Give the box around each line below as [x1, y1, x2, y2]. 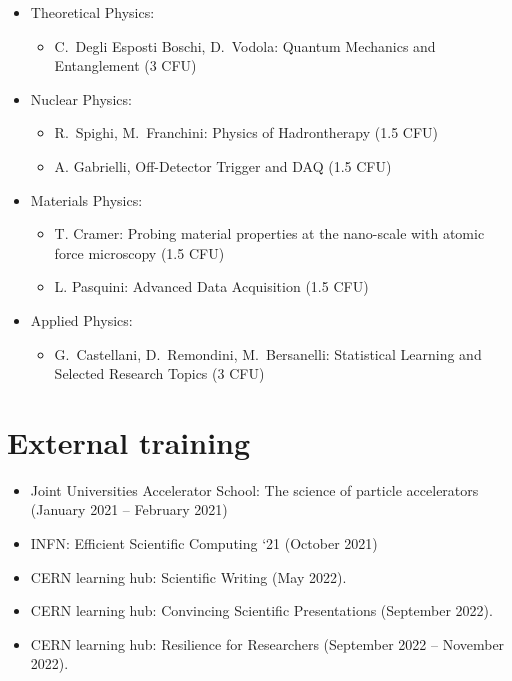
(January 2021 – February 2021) [30, 499, 228, 520]
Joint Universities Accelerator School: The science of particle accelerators [30, 479, 479, 500]
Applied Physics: [30, 309, 133, 330]
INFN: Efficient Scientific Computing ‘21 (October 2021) [30, 533, 378, 554]
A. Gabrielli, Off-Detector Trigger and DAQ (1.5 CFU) [54, 155, 392, 176]
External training [7, 421, 251, 462]
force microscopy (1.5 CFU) [54, 242, 225, 263]
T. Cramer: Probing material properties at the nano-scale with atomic [54, 223, 485, 244]
